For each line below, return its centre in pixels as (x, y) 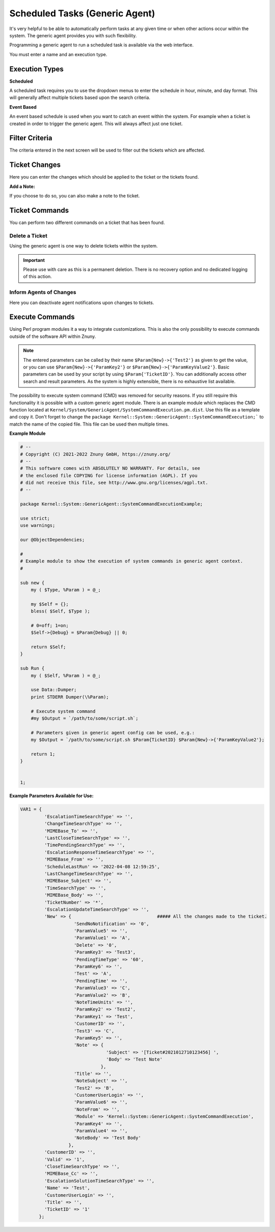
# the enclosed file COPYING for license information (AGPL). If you (109, 475)
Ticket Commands (39, 210)
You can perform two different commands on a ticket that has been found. (87, 223)
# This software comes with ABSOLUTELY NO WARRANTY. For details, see (110, 469)
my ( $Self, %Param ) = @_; (66, 675)
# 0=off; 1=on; (50, 625)
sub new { (32, 583)
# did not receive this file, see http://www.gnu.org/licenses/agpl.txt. (114, 483)
